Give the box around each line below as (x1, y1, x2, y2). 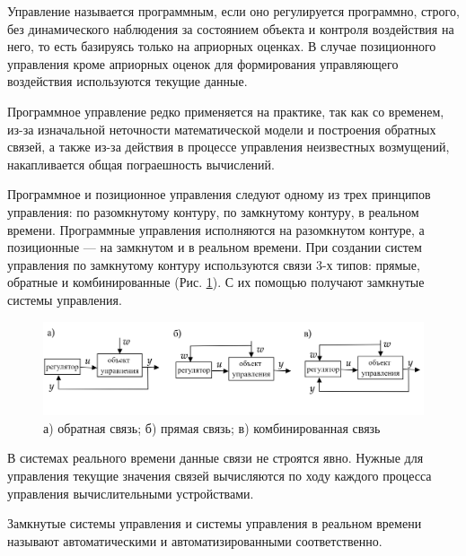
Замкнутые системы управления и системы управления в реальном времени (7, 514, 422, 533)
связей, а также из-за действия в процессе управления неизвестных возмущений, (7, 137, 450, 156)
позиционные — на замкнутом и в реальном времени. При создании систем (7, 238, 422, 256)
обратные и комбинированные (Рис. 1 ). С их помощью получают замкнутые (7, 273, 425, 291)
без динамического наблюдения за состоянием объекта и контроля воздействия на (7, 19, 454, 38)
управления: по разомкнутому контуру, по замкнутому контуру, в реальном (7, 202, 419, 221)
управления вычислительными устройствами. (7, 483, 254, 502)
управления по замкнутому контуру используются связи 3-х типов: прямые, (7, 255, 420, 274)
